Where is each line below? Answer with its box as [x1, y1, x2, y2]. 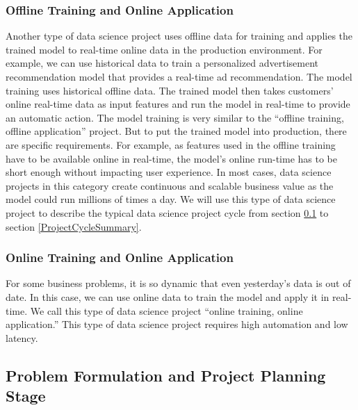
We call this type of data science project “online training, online [30, 303, 303, 318]
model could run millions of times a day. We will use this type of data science [6, 192, 336, 206]
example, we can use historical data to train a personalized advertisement [6, 56, 318, 70]
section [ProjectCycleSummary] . [6, 219, 142, 233]
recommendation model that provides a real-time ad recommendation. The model [6, 69, 352, 83]
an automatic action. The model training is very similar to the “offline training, [6, 110, 344, 124]
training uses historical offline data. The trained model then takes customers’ [6, 83, 334, 97]
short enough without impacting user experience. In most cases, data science [6, 165, 332, 179]
